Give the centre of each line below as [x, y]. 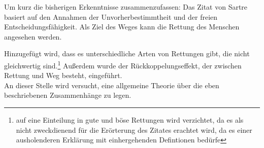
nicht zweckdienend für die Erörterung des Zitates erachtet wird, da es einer [134, 129]
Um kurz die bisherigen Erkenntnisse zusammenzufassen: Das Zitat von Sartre [126, 7]
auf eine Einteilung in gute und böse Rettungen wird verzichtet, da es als [130, 120]
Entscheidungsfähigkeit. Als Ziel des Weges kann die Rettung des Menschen [122, 27]
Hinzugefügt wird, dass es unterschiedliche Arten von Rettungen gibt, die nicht [127, 53]
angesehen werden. [33, 36]
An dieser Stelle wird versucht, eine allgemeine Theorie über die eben [112, 85]
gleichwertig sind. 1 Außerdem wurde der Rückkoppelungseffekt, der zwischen [123, 64]
